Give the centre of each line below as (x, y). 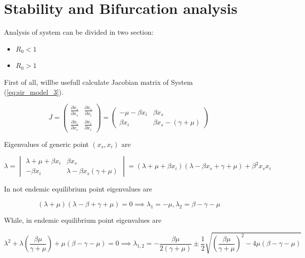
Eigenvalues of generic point (47, 144)
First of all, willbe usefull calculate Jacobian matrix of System (98, 82)
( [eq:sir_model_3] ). (34, 92)
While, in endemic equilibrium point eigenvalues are (83, 220)
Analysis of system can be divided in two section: (79, 32)
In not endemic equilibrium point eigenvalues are (78, 189)
